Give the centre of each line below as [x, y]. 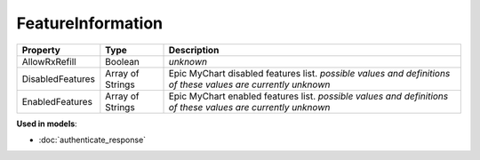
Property [41, 50]
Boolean [122, 61]
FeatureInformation [90, 23]
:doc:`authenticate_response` [92, 140]
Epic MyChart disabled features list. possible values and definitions [309, 73]
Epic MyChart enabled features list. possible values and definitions [308, 96]
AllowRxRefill [49, 61]
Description [194, 50]
